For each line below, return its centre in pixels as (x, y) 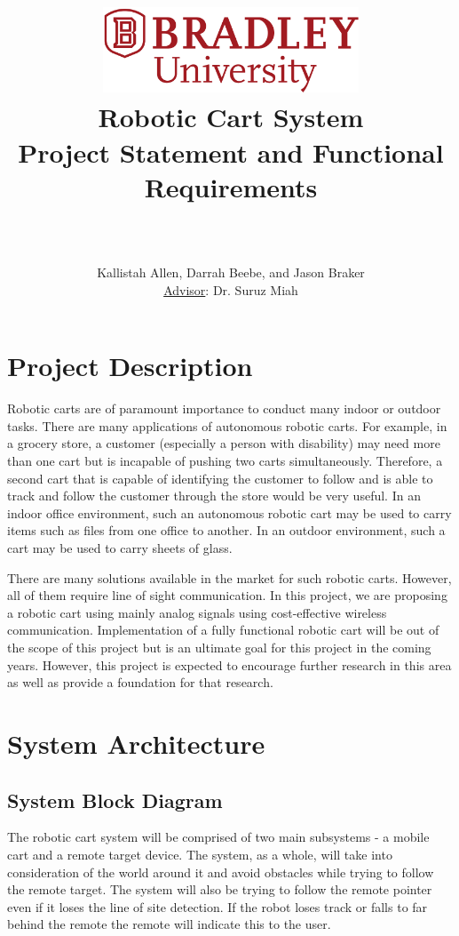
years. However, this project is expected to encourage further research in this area (229, 664)
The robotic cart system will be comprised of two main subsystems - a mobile (218, 837)
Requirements (231, 186)
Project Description (130, 366)
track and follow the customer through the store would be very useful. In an (214, 496)
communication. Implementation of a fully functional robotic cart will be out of (223, 630)
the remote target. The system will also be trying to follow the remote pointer (220, 889)
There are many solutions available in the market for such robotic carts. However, (229, 577)
